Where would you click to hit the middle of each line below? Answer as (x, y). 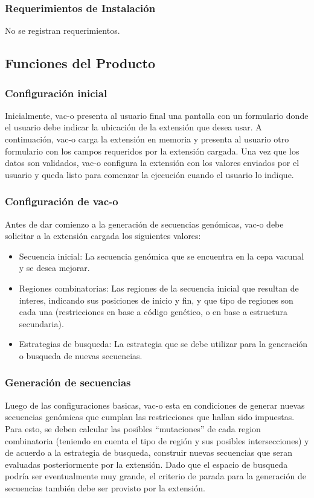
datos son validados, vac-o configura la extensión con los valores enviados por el (152, 163)
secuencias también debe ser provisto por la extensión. (105, 487)
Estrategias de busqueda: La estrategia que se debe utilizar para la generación (163, 344)
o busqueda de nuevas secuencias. (81, 355)
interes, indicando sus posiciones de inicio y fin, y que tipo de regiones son (156, 300)
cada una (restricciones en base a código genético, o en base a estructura (153, 312)
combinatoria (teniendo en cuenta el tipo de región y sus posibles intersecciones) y (157, 440)
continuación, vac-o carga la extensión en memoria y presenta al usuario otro (147, 139)
